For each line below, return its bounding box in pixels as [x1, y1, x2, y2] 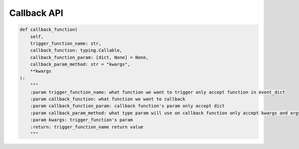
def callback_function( [19, 27, 78, 32]
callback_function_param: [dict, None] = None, [30, 55, 149, 60]
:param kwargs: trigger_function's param [30, 117, 133, 123]
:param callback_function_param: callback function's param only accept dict [30, 103, 225, 109]
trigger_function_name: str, [30, 40, 102, 46]
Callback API [9, 7, 63, 18]
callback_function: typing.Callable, [30, 48, 123, 53]
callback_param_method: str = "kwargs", [30, 62, 131, 67]
